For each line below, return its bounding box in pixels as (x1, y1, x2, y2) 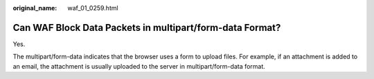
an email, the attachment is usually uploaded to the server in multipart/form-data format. (12, 62, 266, 70)
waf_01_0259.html (67, 4, 118, 12)
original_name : (12, 4, 57, 12)
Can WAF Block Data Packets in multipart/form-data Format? (12, 21, 281, 34)
